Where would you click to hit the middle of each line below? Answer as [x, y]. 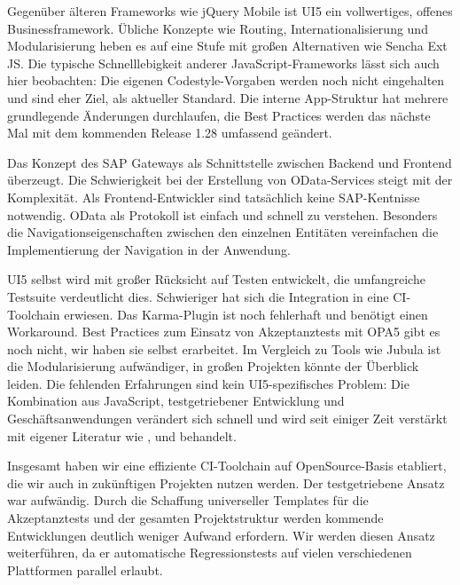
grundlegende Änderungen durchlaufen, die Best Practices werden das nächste [219, 115]
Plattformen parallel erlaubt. [85, 569]
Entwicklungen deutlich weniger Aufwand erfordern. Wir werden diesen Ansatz [221, 535]
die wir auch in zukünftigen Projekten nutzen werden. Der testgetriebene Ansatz [226, 482]
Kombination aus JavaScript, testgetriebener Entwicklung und [176, 401]
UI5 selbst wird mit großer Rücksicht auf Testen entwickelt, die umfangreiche [216, 279]
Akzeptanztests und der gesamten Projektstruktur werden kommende [195, 518]
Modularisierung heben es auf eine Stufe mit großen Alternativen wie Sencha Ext [227, 46]
